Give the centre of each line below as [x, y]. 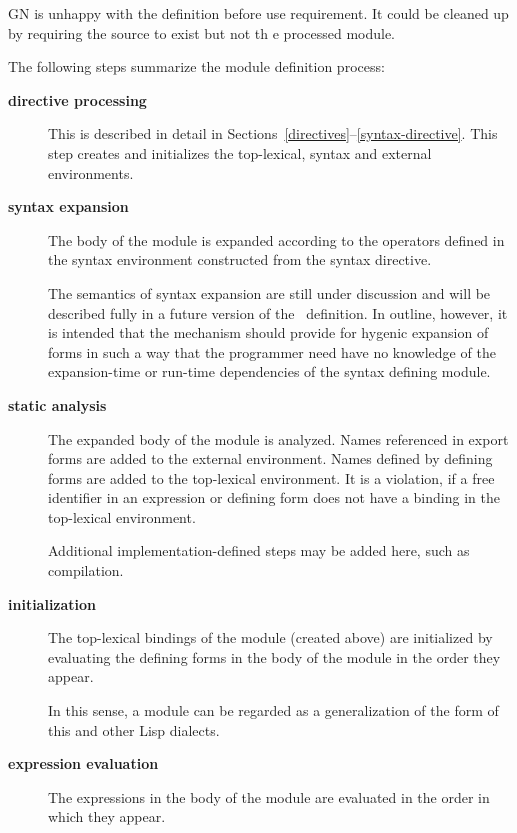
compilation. [86, 570]
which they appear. [107, 816]
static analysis [57, 404]
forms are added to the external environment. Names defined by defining [270, 458]
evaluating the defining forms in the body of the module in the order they [274, 656]
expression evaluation [83, 763]
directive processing [77, 99]
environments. [91, 172]
